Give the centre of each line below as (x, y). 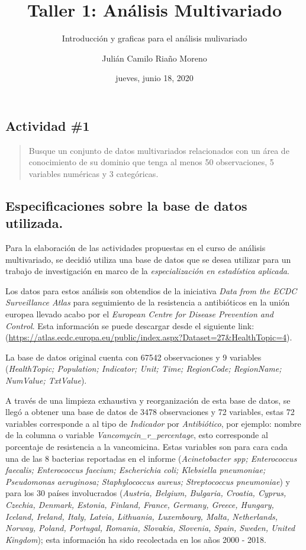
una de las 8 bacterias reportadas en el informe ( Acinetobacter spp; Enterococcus (151, 458)
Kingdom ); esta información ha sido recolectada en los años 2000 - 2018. (136, 539)
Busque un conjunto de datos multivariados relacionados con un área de (159, 150)
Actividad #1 (48, 125)
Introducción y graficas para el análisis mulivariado (154, 38)
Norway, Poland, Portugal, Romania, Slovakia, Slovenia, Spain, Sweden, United (150, 528)
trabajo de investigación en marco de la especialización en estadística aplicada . (147, 271)
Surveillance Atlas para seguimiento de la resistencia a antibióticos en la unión (148, 302)
